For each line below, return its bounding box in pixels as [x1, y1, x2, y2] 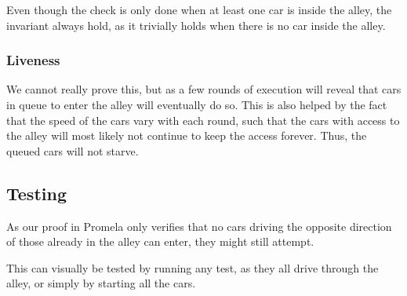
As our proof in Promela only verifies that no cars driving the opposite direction [6, 217, 392, 234]
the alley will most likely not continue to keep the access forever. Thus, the [6, 127, 367, 144]
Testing [6, 181, 67, 205]
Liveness [6, 50, 60, 70]
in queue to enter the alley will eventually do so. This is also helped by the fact [6, 97, 387, 112]
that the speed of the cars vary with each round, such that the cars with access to [6, 111, 400, 128]
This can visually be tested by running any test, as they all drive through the [6, 259, 379, 276]
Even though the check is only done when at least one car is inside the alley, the [6, 2, 392, 17]
